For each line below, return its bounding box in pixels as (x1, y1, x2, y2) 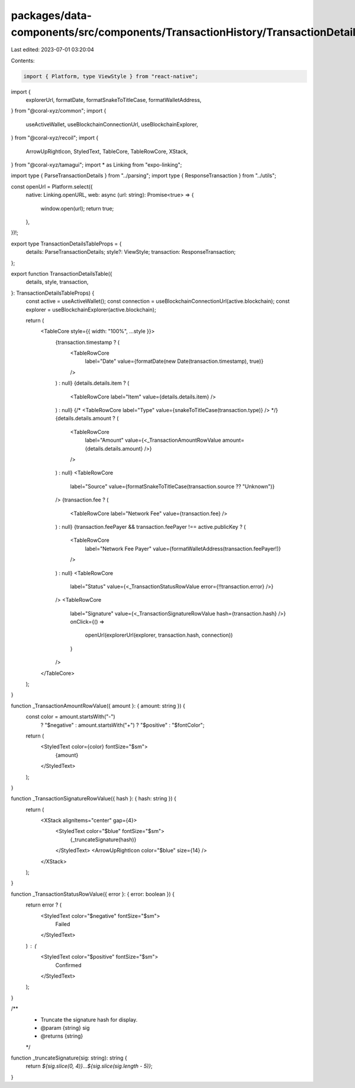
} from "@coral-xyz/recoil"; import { (11, 134, 99, 142)
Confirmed (55, 961, 82, 969)
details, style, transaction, (25, 279, 89, 286)
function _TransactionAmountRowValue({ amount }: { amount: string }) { (11, 702, 186, 709)
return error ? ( (25, 901, 62, 908)
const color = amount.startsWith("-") (25, 713, 115, 720)
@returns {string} (40, 1032, 83, 1040)
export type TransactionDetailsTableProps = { (11, 240, 122, 247)
